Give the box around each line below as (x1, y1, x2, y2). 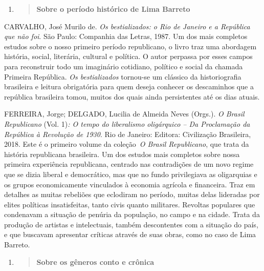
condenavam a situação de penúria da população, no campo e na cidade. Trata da (4, 209, 260, 220)
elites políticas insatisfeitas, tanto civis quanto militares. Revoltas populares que (4, 199, 255, 209)
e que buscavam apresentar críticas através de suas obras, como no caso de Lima (4, 229, 256, 240)
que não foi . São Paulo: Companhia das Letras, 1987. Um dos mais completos (4, 31, 248, 42)
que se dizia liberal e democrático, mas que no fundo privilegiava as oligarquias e (4, 168, 257, 179)
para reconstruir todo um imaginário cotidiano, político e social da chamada (4, 61, 243, 71)
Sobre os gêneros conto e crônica (36, 256, 155, 267)
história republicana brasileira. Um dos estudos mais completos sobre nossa (4, 148, 240, 159)
